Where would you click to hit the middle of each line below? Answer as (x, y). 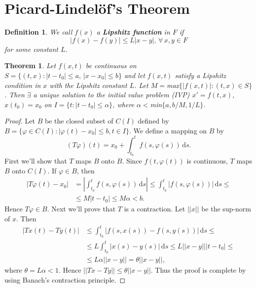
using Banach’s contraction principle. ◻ (65, 279)
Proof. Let (20, 121)
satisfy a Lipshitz (201, 75)
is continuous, (207, 161)
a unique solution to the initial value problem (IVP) (111, 95)
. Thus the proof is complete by (198, 270)
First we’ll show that (36, 161)
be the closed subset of (79, 121)
